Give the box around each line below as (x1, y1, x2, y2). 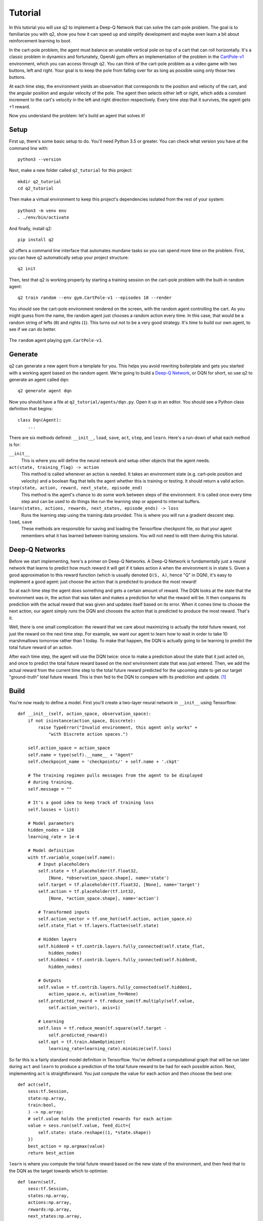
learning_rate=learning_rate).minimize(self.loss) (48, 1046, 172, 1052)
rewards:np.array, (27, 1206, 72, 1212)
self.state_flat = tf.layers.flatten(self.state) (38, 923, 159, 928)
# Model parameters (27, 821, 75, 826)
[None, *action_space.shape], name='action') (48, 895, 159, 901)
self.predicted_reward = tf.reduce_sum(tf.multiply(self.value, (38, 998, 195, 1004)
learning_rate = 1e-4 (27, 834, 80, 840)
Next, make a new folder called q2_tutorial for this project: (9, 168, 132, 173)
